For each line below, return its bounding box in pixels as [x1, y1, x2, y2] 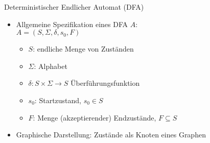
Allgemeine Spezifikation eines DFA [16, 18, 128, 29]
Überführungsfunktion [71, 78, 140, 88]
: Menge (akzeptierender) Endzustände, [33, 112, 156, 123]
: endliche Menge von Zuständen [33, 43, 134, 54]
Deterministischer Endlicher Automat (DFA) [4, 2, 144, 12]
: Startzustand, [34, 94, 81, 105]
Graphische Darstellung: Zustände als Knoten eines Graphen [16, 129, 206, 140]
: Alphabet [34, 60, 67, 71]
